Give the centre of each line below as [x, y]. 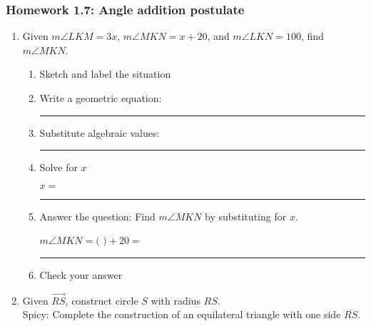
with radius [176, 300]
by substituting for [246, 216]
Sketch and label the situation [105, 74]
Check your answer [81, 274]
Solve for [59, 167]
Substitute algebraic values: [100, 132]
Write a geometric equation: [101, 98]
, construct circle [102, 300]
